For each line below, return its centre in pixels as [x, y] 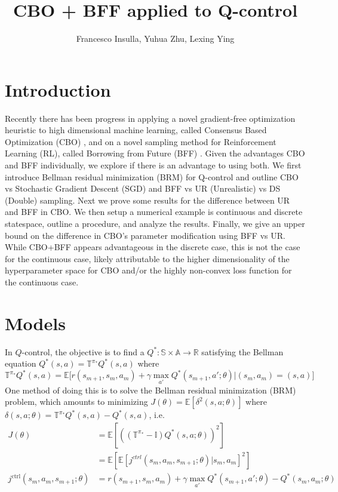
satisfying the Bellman [242, 351]
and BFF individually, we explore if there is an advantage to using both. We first [153, 165]
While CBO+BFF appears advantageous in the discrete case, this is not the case [153, 247]
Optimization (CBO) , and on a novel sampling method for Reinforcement [141, 141]
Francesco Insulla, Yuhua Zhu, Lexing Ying [155, 39]
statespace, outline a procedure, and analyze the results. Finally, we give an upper [155, 223]
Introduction [58, 89]
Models [35, 323]
